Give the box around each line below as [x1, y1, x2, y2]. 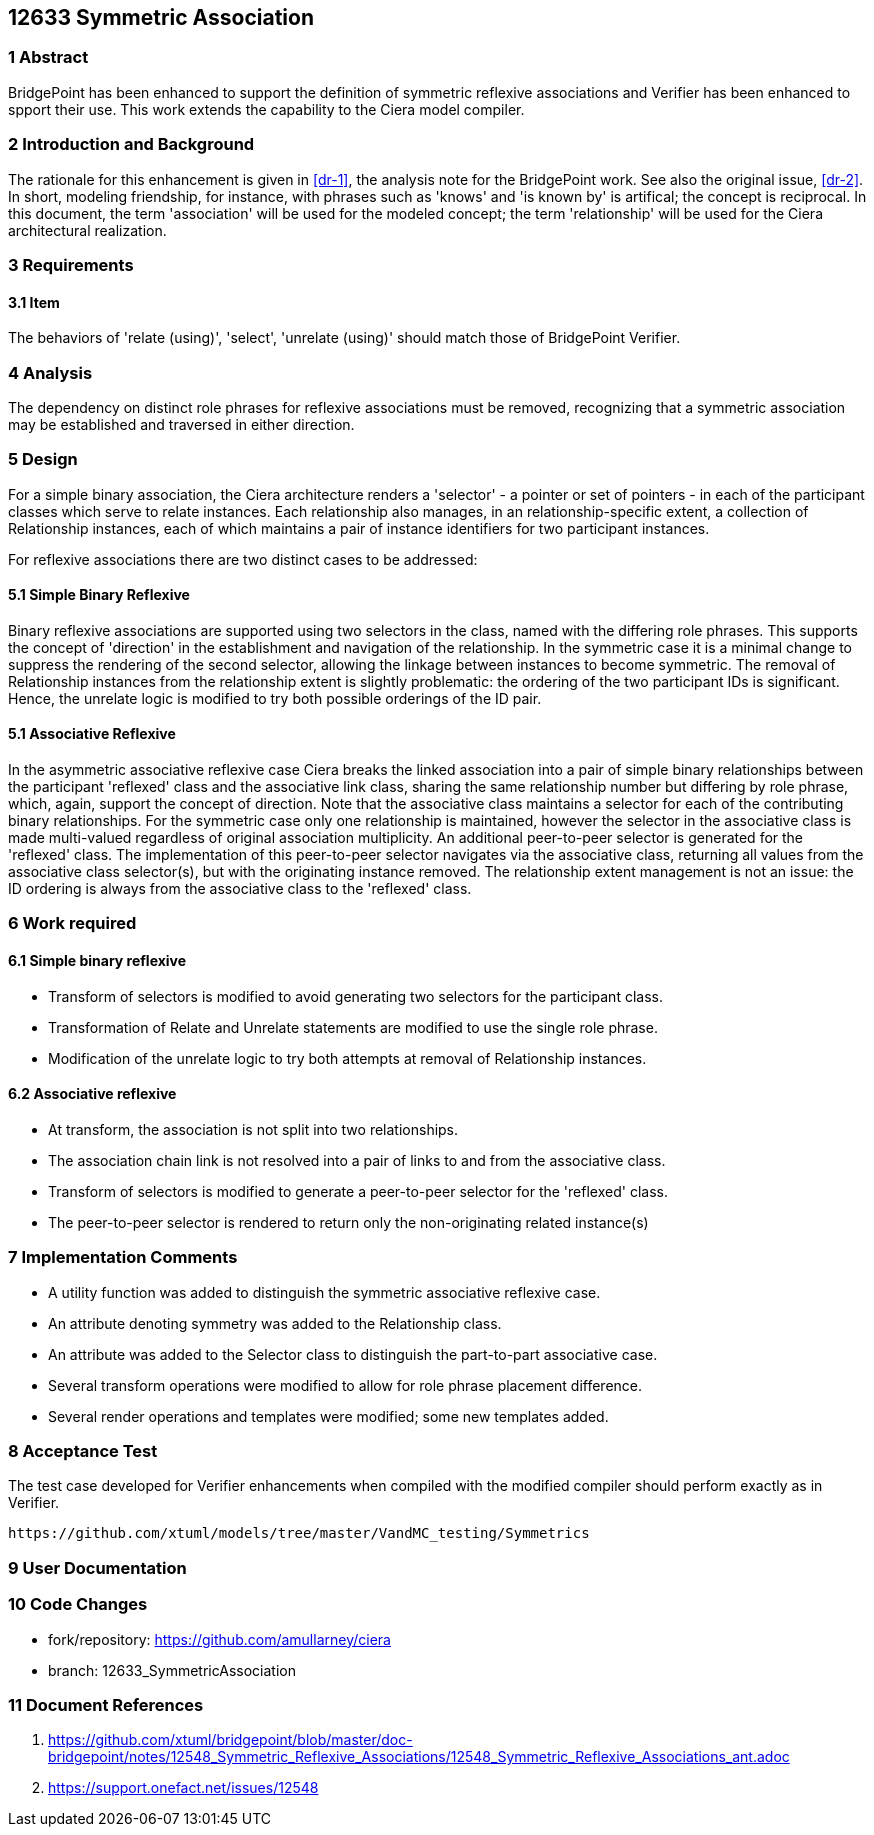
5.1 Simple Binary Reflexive [8, 586, 190, 604]
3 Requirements [8, 254, 134, 275]
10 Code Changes [8, 1594, 148, 1615]
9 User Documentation [8, 1557, 187, 1578]
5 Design [8, 449, 78, 470]
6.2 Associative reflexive [8, 1085, 177, 1103]
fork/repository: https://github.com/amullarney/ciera [48, 1630, 391, 1648]
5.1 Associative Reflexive [8, 725, 176, 743]
